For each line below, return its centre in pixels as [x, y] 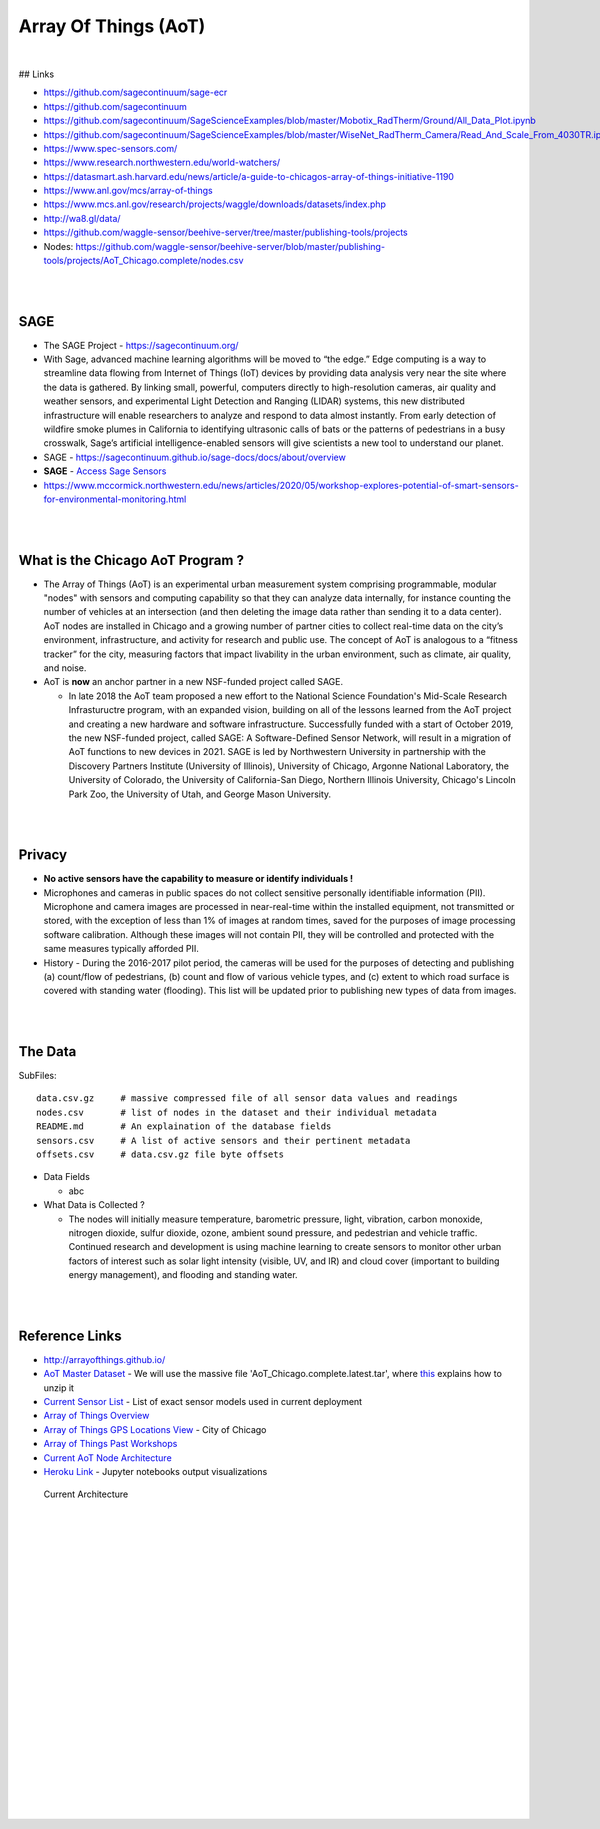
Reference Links [70, 1335]
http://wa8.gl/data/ [82, 218]
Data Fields [66, 1177]
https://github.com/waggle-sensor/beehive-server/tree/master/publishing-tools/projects [226, 232]
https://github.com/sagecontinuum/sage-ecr [135, 92]
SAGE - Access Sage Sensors [105, 471]
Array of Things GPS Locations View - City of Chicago [155, 1429]
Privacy [43, 855]
